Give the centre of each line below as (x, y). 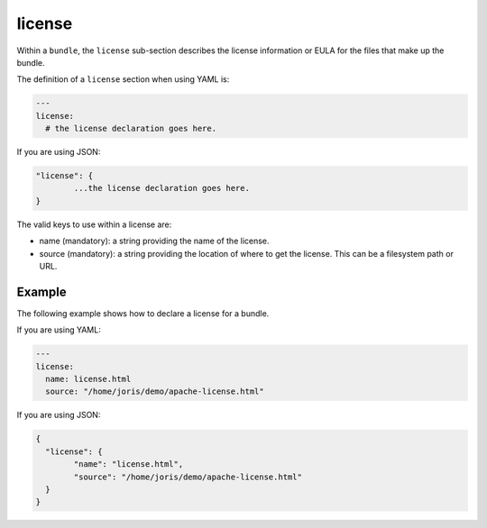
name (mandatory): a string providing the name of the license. (154, 241)
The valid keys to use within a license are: (94, 224)
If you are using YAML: (59, 330)
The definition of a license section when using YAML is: (123, 79)
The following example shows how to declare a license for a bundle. (143, 313)
